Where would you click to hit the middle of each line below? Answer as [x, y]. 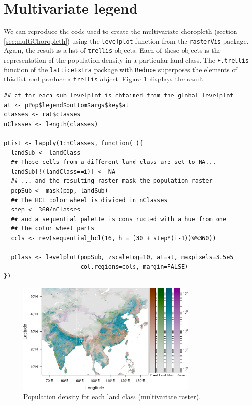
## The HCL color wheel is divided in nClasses [89, 200]
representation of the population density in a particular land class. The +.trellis [126, 60]
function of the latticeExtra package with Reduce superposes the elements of [121, 69]
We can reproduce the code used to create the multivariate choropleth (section [121, 31]
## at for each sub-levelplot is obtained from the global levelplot [119, 96]
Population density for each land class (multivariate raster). [112, 397]
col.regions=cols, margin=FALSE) [134, 267]
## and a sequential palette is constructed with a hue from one [119, 219]
